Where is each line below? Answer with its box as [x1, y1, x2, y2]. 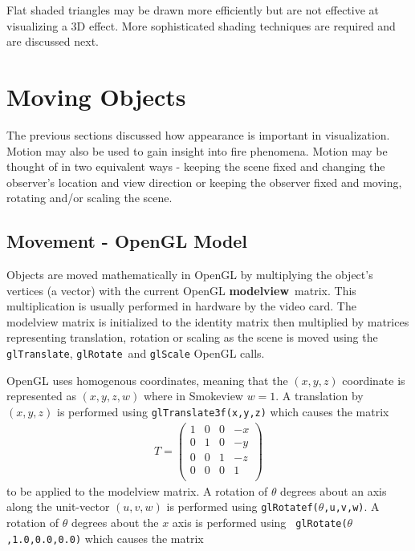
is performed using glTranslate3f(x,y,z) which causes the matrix [57, 403, 389, 419]
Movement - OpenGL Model [6, 229, 248, 253]
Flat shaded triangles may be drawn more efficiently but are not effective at [6, 2, 380, 18]
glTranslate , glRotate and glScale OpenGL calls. [6, 345, 265, 362]
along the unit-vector [6, 498, 110, 515]
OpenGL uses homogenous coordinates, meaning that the [6, 371, 288, 388]
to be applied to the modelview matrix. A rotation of [6, 482, 268, 499]
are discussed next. [6, 33, 99, 50]
